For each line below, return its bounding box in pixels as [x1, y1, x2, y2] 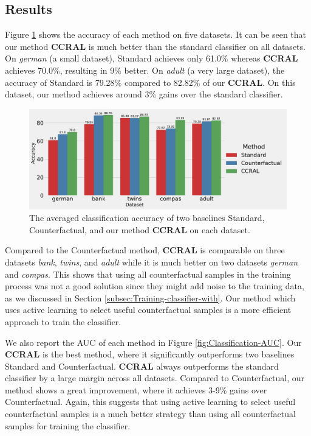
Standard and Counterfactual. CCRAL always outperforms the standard [5, 359, 279, 372]
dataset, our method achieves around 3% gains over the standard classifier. [5, 88, 283, 100]
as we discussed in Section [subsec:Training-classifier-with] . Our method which [5, 291, 296, 304]
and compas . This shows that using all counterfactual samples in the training [5, 267, 291, 280]
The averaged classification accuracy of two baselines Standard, [29, 211, 265, 224]
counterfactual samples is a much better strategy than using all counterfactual [5, 407, 296, 420]
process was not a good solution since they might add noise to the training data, [5, 280, 304, 292]
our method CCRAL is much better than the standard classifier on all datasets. [5, 40, 306, 52]
